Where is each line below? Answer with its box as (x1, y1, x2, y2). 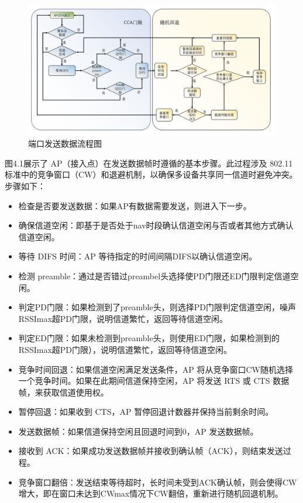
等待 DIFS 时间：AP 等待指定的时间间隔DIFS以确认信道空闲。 (18, 250, 257, 262)
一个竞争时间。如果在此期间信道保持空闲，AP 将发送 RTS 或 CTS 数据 (18, 374, 290, 387)
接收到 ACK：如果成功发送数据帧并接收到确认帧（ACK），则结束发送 (18, 445, 283, 457)
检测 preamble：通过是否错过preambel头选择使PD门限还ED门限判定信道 (18, 269, 291, 282)
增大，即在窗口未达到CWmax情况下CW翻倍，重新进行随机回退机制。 (18, 487, 283, 499)
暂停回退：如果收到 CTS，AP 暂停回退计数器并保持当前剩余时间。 (18, 405, 274, 418)
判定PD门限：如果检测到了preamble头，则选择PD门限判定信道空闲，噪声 (18, 301, 296, 313)
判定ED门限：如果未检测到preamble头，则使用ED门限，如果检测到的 (18, 332, 280, 344)
